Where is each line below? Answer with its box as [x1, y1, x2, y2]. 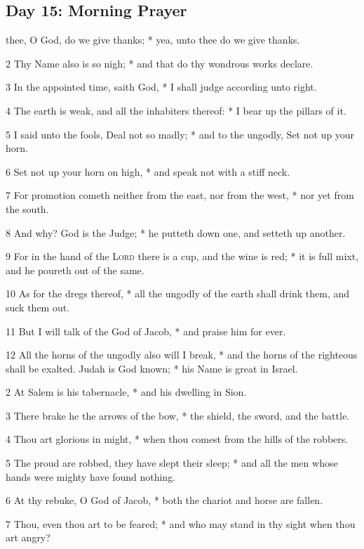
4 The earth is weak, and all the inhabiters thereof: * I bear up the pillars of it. [6, 103, 346, 117]
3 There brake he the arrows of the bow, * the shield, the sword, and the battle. [6, 408, 350, 422]
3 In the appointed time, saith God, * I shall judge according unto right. [6, 79, 317, 94]
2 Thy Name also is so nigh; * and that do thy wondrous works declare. [6, 56, 314, 70]
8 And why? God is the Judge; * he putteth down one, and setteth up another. [6, 225, 346, 240]
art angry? [6, 530, 50, 545]
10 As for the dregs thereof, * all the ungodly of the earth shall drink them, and [6, 286, 350, 301]
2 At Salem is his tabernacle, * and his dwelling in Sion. [6, 385, 247, 399]
